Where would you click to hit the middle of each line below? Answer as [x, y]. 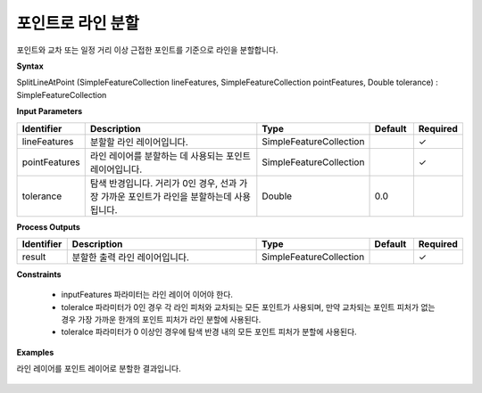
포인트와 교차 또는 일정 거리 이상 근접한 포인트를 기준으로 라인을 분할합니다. [147, 50]
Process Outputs [48, 226]
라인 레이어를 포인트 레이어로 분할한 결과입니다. [99, 369]
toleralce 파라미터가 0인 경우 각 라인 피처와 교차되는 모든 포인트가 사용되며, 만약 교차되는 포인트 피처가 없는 [248, 307]
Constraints [39, 274]
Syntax [30, 66]
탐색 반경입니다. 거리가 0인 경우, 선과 [163, 183]
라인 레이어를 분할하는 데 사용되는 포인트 [170, 156]
